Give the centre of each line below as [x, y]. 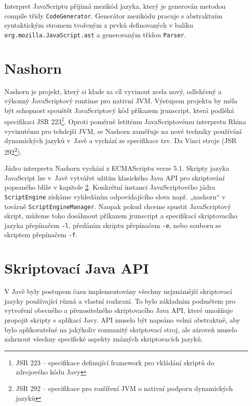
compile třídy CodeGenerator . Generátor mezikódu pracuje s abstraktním [113, 15]
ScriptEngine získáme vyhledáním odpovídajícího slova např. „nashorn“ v [115, 196]
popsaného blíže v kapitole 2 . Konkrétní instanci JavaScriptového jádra [110, 187]
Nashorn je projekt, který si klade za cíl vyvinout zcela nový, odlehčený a [113, 91]
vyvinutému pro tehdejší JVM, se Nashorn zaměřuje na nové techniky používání [123, 131]
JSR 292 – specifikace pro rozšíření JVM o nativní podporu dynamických [124, 388]
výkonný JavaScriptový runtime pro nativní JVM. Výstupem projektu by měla [121, 101]
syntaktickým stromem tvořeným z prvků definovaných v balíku [99, 25]
